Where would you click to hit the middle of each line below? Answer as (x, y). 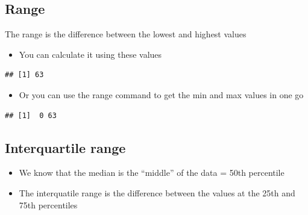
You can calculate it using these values (90, 54)
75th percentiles (48, 204)
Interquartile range (65, 147)
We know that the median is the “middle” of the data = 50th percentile (152, 173)
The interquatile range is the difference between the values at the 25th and (157, 192)
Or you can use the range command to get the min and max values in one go (161, 94)
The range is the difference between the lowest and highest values (126, 34)
